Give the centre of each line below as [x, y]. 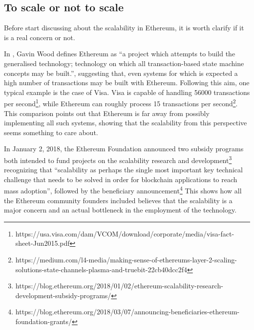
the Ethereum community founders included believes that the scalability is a [118, 200]
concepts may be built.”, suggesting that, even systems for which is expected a [121, 73]
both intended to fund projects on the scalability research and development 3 [118, 159]
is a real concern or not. [40, 37]
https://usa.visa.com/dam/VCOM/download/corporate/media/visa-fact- [125, 233]
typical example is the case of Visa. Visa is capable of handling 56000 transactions [127, 92]
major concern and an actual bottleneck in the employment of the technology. [120, 210]
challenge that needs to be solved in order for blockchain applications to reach [121, 179]
